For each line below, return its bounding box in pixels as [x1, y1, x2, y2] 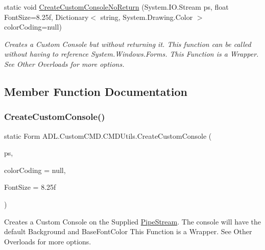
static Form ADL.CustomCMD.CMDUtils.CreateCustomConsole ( [4, 130, 212, 141]
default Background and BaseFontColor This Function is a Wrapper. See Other [4, 226, 252, 237]
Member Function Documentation [4, 83, 188, 99]
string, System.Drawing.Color [100, 11, 193, 22]
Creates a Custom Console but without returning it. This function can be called [4, 38, 251, 49]
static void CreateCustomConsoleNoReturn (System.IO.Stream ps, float [4, 2, 229, 12]
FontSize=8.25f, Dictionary [4, 11, 89, 22]
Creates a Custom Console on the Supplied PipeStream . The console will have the [4, 216, 261, 227]
